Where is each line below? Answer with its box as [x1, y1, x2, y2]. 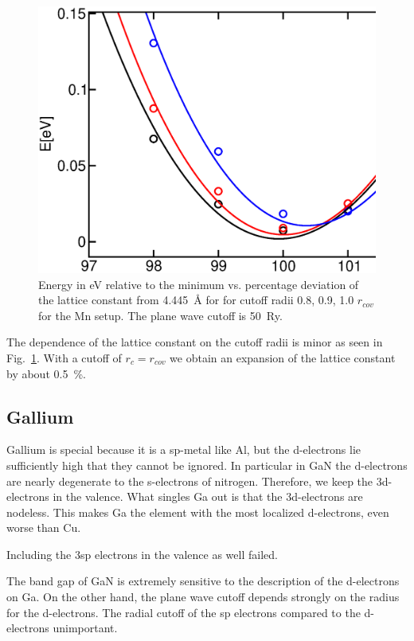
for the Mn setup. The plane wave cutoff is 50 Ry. [38, 307, 283, 323]
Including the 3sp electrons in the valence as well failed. [6, 545, 278, 562]
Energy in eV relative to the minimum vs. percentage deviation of [38, 276, 359, 292]
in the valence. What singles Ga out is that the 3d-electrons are [53, 488, 363, 505]
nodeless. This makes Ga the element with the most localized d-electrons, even [6, 503, 389, 520]
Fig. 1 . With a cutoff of [6, 349, 122, 365]
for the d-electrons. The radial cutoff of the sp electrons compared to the [6, 604, 361, 620]
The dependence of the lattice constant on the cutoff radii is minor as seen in [6, 334, 383, 350]
